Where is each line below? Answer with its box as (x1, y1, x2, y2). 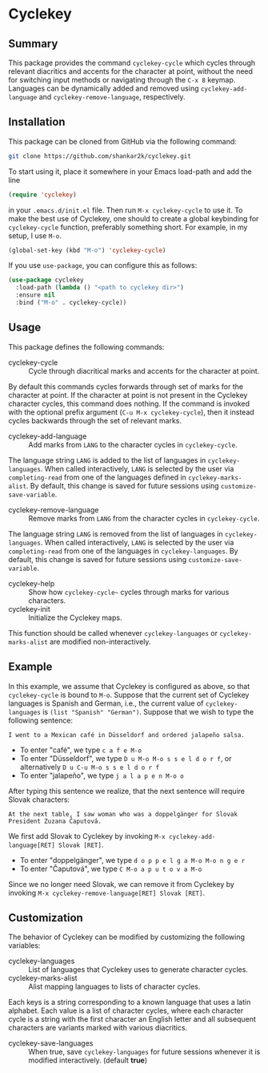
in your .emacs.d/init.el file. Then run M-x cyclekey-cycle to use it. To (8, 205, 243, 215)
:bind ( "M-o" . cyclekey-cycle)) (15, 298, 127, 307)
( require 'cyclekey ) (8, 190, 78, 199)
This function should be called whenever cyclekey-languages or (8, 628, 218, 638)
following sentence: (8, 715, 74, 725)
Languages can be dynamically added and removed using (8, 83, 199, 93)
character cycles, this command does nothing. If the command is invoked (8, 399, 250, 408)
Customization (8, 911, 84, 925)
